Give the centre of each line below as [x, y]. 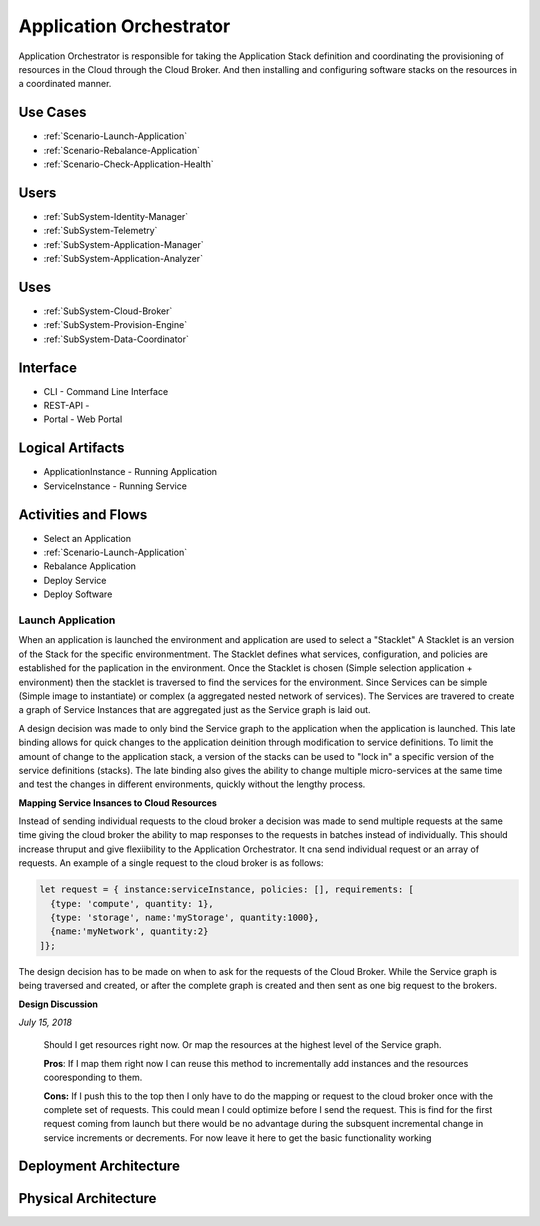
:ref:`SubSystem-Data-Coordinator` [116, 339]
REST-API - [66, 406]
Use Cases [52, 112]
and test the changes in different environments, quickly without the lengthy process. [192, 784]
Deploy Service [75, 580]
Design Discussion [58, 1004]
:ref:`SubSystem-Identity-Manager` [116, 216]
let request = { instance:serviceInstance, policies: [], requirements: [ [227, 889]
